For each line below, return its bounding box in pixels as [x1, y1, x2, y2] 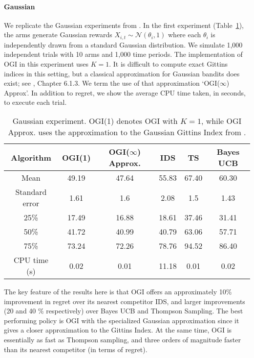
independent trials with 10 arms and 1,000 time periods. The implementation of [4, 49, 243, 59]
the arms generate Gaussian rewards [4, 29, 112, 40]
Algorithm [11, 151, 51, 163]
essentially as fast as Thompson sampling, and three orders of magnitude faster [4, 334, 241, 344]
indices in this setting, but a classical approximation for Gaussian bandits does [4, 68, 240, 78]
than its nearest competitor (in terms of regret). [4, 344, 148, 354]
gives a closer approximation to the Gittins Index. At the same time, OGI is [4, 325, 232, 335]
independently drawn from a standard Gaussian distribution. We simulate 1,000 [4, 39, 243, 49]
